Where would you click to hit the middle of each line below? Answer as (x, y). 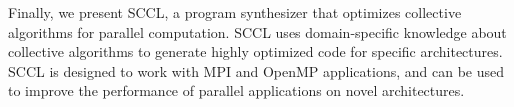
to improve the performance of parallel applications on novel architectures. (236, 90)
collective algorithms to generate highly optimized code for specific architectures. (255, 51)
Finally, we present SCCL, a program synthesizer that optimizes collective (235, 12)
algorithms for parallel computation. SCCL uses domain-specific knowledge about (257, 31)
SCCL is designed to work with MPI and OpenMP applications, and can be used (256, 70)
